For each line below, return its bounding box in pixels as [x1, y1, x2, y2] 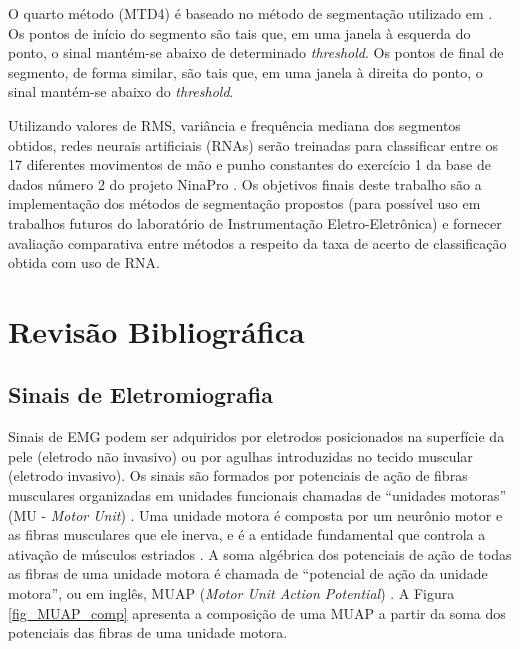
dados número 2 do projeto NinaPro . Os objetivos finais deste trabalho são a [8, 173, 482, 194]
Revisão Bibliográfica [8, 310, 305, 351]
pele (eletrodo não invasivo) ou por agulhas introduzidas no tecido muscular [8, 445, 473, 466]
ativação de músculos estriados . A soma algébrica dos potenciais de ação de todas [8, 543, 512, 564]
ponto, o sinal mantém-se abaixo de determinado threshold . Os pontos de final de [8, 42, 504, 63]
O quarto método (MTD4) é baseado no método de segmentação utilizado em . [8, 3, 493, 23]
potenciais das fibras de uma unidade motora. [8, 622, 288, 643]
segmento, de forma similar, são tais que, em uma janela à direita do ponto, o [8, 61, 483, 82]
